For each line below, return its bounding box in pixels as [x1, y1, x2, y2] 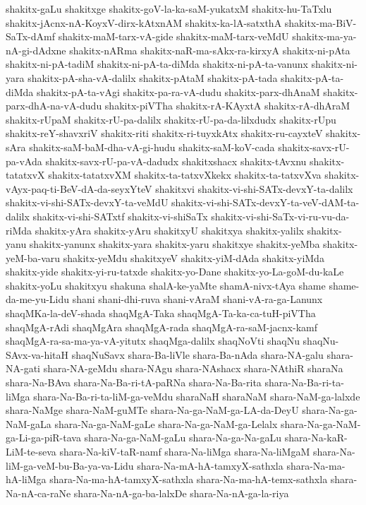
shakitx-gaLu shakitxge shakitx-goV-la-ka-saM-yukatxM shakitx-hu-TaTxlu [6, 1, 332, 16]
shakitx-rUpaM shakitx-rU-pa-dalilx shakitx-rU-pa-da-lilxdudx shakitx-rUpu [6, 112, 336, 126]
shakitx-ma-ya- [292, 29, 357, 44]
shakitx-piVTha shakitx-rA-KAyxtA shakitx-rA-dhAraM [104, 98, 350, 113]
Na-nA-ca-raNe [6, 485, 71, 500]
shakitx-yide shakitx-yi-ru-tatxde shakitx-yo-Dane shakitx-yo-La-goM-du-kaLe [6, 264, 344, 279]
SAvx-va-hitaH [6, 347, 69, 362]
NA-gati [6, 361, 40, 376]
